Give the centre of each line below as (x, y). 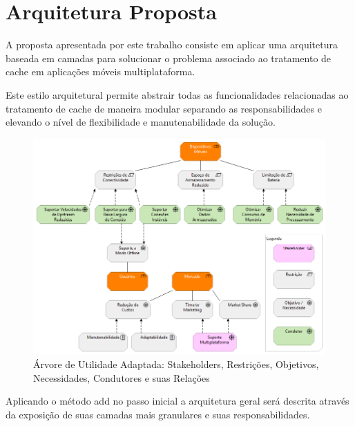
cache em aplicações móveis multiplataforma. (100, 71)
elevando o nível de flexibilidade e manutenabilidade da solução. (141, 122)
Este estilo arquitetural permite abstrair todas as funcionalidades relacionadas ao (177, 94)
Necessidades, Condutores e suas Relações (122, 377)
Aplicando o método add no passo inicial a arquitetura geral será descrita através (177, 401)
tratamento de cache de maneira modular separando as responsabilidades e (164, 108)
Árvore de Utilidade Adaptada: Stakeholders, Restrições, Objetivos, (176, 364)
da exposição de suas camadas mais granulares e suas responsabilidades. (158, 414)
